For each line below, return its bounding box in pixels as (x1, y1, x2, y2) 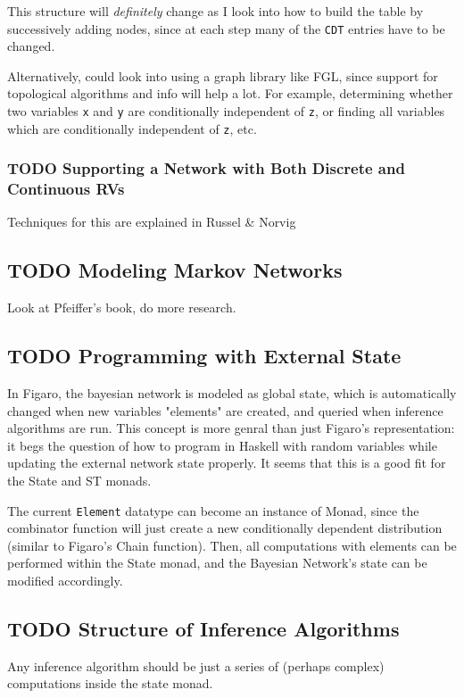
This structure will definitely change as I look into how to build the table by (7, 2, 424, 20)
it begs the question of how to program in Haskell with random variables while (7, 436, 437, 454)
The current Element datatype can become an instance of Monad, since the (7, 501, 419, 519)
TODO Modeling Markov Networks (7, 256, 343, 284)
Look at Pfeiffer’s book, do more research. (7, 298, 236, 317)
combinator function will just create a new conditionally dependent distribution (7, 519, 443, 537)
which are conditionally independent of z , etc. (7, 119, 257, 137)
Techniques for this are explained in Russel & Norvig (7, 212, 296, 231)
